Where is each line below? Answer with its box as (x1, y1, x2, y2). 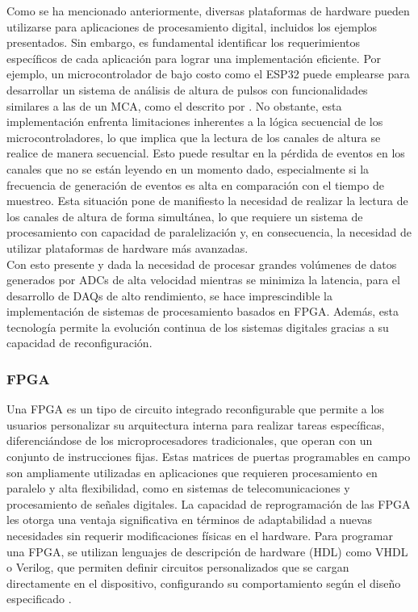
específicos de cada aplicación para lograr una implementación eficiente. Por (6, 49, 382, 66)
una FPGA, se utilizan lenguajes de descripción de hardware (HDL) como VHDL (6, 543, 408, 560)
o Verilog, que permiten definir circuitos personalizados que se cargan (6, 559, 349, 576)
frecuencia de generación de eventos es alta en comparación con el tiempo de (6, 176, 385, 193)
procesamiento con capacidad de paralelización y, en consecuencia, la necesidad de (6, 224, 412, 241)
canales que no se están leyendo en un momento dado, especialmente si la (6, 160, 370, 177)
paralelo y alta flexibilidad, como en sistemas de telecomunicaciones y (6, 480, 350, 497)
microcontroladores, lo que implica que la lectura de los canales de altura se (6, 128, 381, 145)
